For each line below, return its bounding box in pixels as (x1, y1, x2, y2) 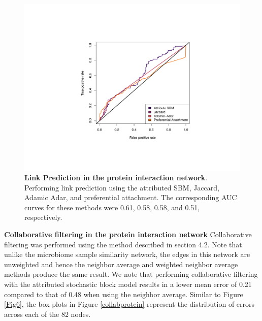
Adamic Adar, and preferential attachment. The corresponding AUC (24, 192, 237, 203)
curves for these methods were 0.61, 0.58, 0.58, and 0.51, (24, 202, 200, 212)
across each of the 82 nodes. (4, 308, 91, 319)
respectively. (24, 212, 62, 222)
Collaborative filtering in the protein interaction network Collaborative (4, 229, 252, 240)
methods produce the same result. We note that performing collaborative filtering (4, 269, 258, 279)
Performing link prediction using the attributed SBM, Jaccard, (24, 182, 219, 192)
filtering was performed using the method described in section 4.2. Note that (4, 239, 242, 249)
